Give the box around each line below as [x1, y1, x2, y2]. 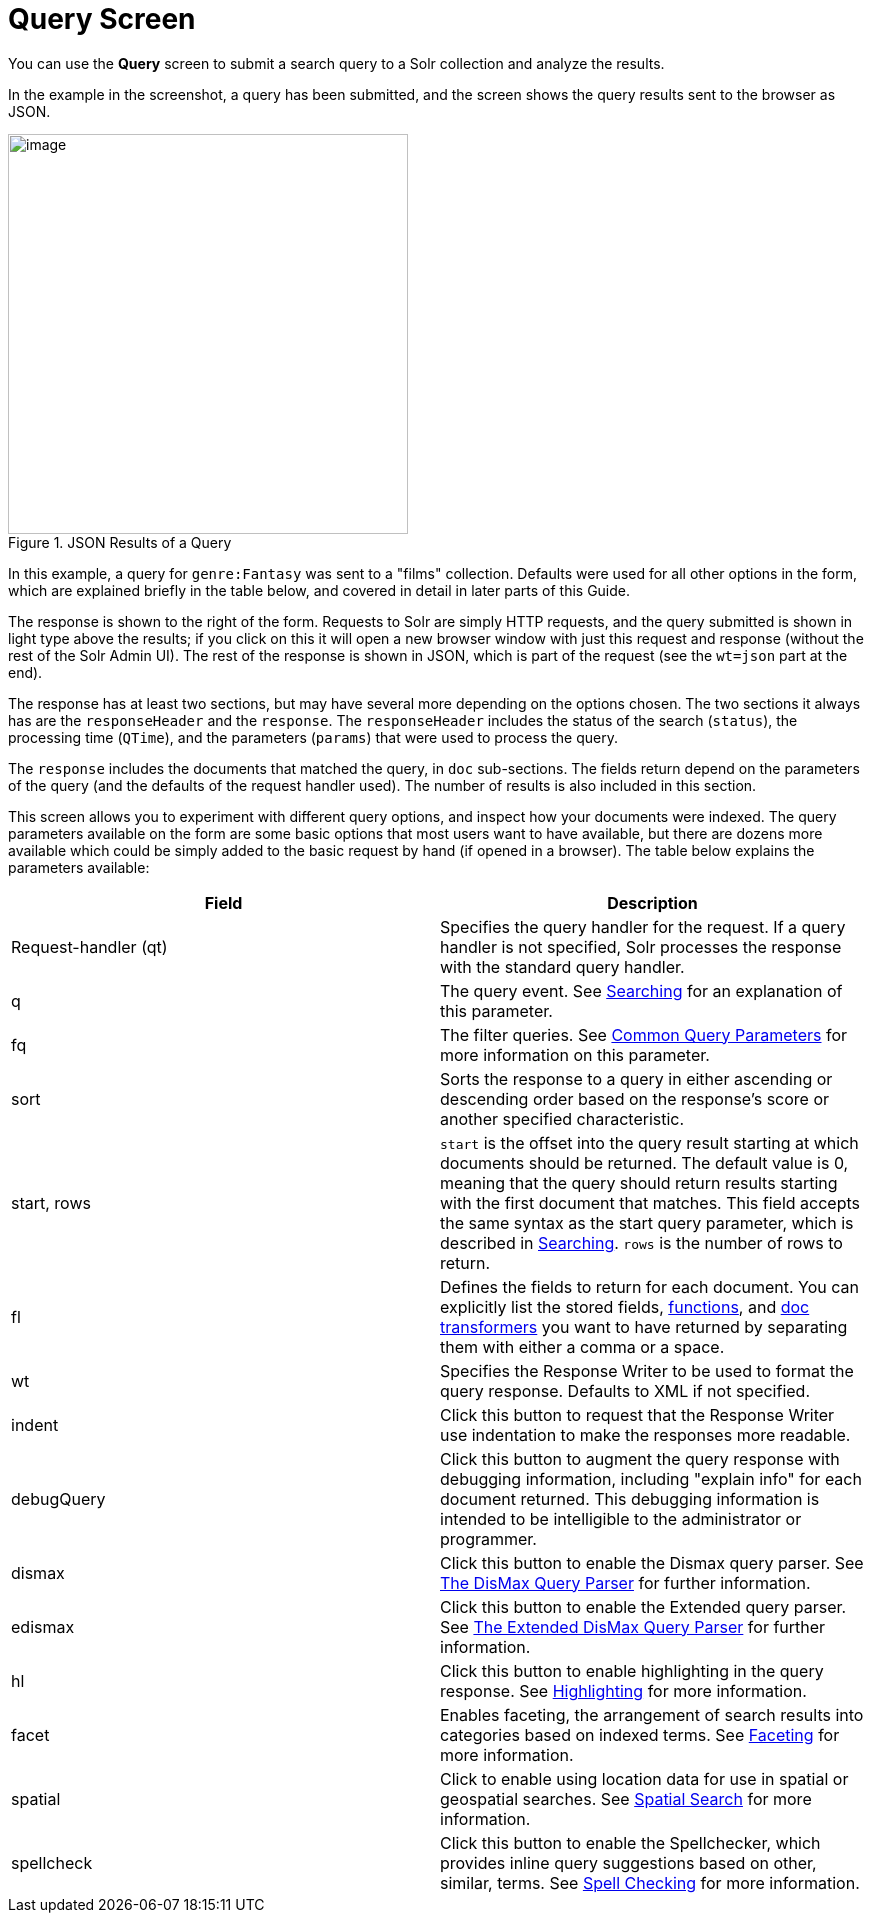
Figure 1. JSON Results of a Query [8, 533, 232, 551]
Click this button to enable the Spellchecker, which [440, 1832, 821, 1853]
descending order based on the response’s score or [440, 1088, 830, 1109]
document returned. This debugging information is [440, 1488, 820, 1509]
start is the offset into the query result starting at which [440, 1132, 859, 1153]
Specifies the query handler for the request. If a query [440, 916, 846, 937]
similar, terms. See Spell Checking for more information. [440, 1872, 860, 1893]
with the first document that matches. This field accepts [440, 1192, 861, 1213]
